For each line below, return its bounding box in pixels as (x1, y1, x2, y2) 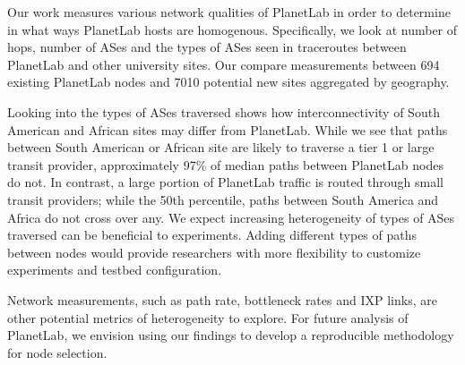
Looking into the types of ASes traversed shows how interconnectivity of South (7, 102, 440, 121)
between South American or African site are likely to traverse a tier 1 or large (7, 138, 435, 157)
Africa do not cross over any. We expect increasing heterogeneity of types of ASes (7, 208, 455, 226)
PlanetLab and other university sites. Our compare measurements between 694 (7, 55, 440, 73)
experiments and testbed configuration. (7, 260, 222, 279)
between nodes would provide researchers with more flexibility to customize (7, 242, 421, 261)
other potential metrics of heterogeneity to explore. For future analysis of (7, 308, 409, 327)
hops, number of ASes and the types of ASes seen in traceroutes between (7, 38, 407, 56)
